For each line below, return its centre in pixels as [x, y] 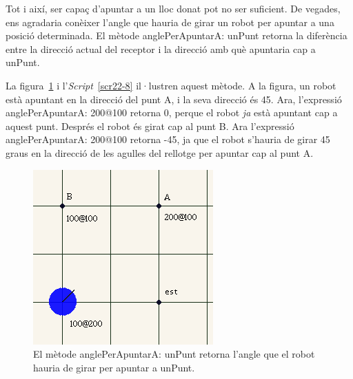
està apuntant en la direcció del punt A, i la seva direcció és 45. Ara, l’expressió [174, 99]
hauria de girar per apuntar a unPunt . [114, 367]
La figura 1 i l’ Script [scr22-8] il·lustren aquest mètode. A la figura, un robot [171, 85]
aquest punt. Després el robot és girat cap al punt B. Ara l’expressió [150, 126]
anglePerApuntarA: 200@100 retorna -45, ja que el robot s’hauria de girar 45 [168, 139]
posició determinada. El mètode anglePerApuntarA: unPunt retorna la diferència [176, 35]
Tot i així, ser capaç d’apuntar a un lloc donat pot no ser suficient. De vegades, [173, 8]
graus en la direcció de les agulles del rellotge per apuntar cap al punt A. [160, 152]
